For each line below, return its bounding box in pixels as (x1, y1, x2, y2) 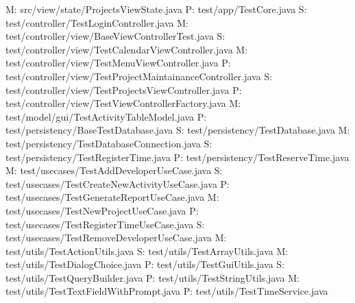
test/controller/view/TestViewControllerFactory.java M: (5, 96, 241, 110)
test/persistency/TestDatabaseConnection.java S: (5, 136, 212, 150)
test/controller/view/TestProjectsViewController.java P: (5, 82, 242, 97)
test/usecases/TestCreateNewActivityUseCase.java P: (5, 176, 230, 191)
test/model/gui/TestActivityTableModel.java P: (5, 109, 207, 123)
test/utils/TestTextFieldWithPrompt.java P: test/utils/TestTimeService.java (5, 284, 328, 298)
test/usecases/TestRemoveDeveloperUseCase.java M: (5, 230, 227, 245)
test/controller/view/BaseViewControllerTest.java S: (5, 29, 225, 43)
